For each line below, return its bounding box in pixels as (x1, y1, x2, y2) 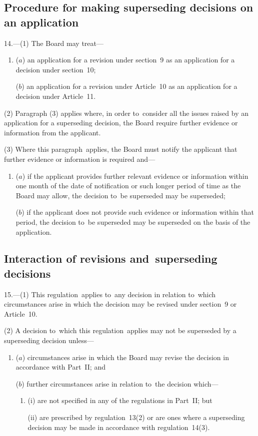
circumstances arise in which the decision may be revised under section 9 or (4, 299, 237, 309)
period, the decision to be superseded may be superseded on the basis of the (15, 216, 250, 227)
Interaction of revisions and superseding (4, 251, 217, 266)
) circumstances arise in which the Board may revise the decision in (22, 352, 229, 362)
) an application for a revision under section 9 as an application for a (22, 54, 235, 65)
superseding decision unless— (4, 335, 94, 346)
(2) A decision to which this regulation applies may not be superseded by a (4, 325, 236, 336)
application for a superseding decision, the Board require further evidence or (4, 117, 238, 128)
